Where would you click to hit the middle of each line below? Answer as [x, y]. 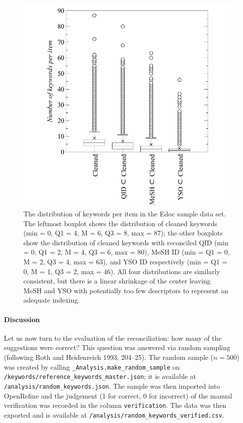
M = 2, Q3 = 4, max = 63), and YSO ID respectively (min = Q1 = [125, 261]
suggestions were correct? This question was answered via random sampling [117, 347]
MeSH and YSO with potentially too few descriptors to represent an [126, 290]
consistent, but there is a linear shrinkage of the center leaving [117, 281]
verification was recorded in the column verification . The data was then [115, 405]
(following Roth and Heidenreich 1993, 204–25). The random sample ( [109, 357]
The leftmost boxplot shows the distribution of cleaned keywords [121, 223]
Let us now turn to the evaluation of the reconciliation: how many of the [113, 338]
